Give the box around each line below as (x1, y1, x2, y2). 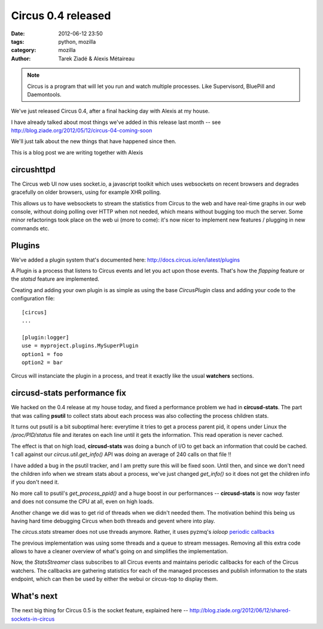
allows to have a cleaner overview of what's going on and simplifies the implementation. (11, 548, 228, 555)
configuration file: (11, 295, 55, 302)
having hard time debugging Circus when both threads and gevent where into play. (11, 517, 215, 524)
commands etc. (11, 224, 50, 232)
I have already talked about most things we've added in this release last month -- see (11, 118, 221, 126)
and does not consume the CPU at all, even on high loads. (11, 498, 154, 505)
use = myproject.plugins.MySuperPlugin (22, 342, 139, 350)
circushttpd (11, 165, 56, 175)
